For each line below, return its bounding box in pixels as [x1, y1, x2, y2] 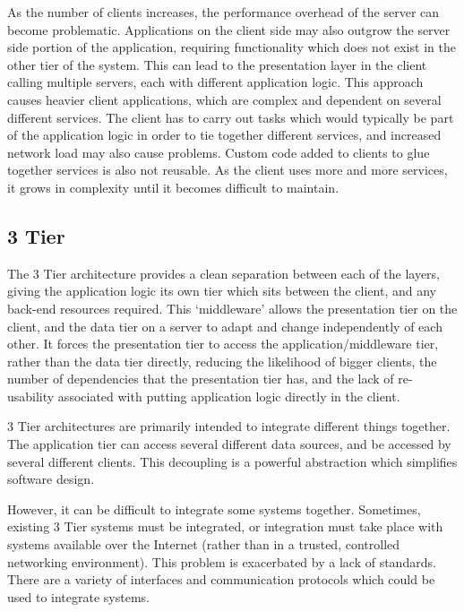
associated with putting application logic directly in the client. [57, 386, 400, 405]
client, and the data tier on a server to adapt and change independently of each [7, 316, 443, 335]
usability [7, 386, 55, 405]
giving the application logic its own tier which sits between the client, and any [7, 281, 436, 300]
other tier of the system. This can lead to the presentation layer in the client [7, 55, 427, 73]
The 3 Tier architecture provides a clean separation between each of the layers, [7, 263, 441, 282]
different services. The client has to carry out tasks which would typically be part [7, 108, 454, 126]
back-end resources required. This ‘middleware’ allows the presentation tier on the [7, 298, 458, 317]
